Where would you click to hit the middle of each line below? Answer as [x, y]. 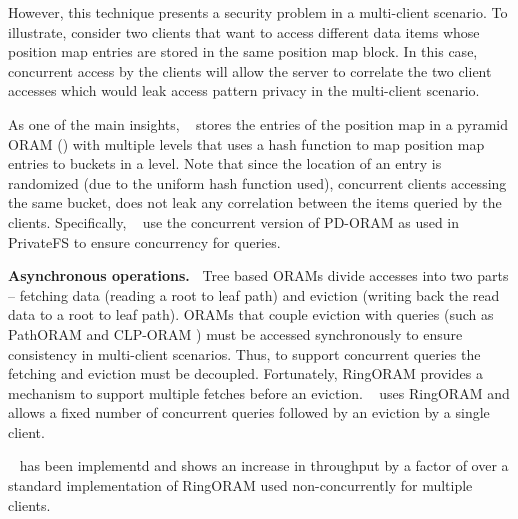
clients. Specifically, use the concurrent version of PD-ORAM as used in [234, 221]
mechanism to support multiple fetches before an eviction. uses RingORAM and [259, 392]
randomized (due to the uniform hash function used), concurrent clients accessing [257, 182]
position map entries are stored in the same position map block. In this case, [243, 51]
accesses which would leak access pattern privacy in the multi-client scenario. [244, 90]
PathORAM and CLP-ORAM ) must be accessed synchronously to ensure [235, 333]
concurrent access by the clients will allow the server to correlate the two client [250, 70]
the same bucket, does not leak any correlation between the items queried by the [255, 202]
